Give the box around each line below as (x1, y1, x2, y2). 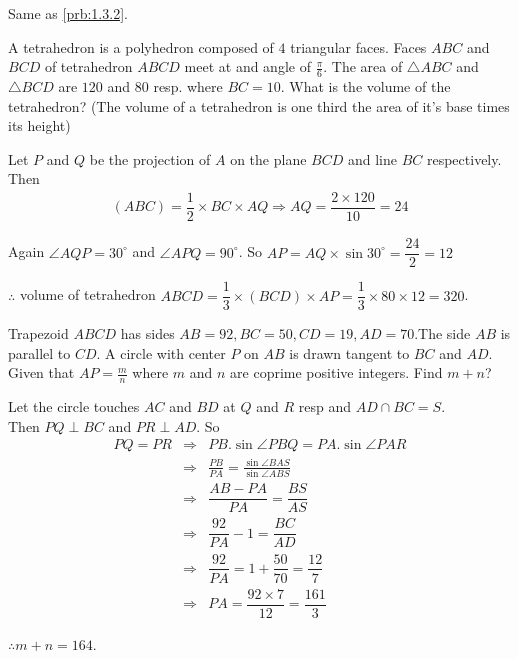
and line (347, 148, 397, 169)
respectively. (426, 148, 502, 169)
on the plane (230, 148, 307, 169)
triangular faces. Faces (290, 36, 427, 57)
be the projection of (89, 148, 211, 169)
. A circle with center (96, 342, 226, 363)
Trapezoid (8, 323, 69, 344)
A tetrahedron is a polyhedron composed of (8, 36, 274, 57)
